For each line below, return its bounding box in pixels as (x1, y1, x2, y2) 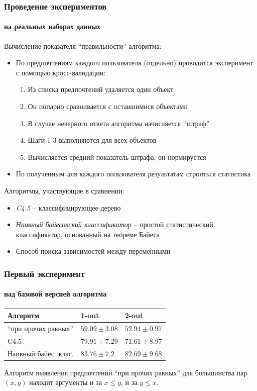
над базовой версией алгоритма (4, 288, 107, 299)
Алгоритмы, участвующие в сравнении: (4, 185, 124, 195)
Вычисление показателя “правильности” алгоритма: (4, 40, 162, 51)
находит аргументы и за (29, 377, 102, 387)
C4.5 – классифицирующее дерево (16, 202, 121, 213)
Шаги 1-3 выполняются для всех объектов (28, 135, 157, 145)
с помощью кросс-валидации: (16, 67, 106, 77)
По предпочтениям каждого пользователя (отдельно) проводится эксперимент (16, 57, 253, 68)
